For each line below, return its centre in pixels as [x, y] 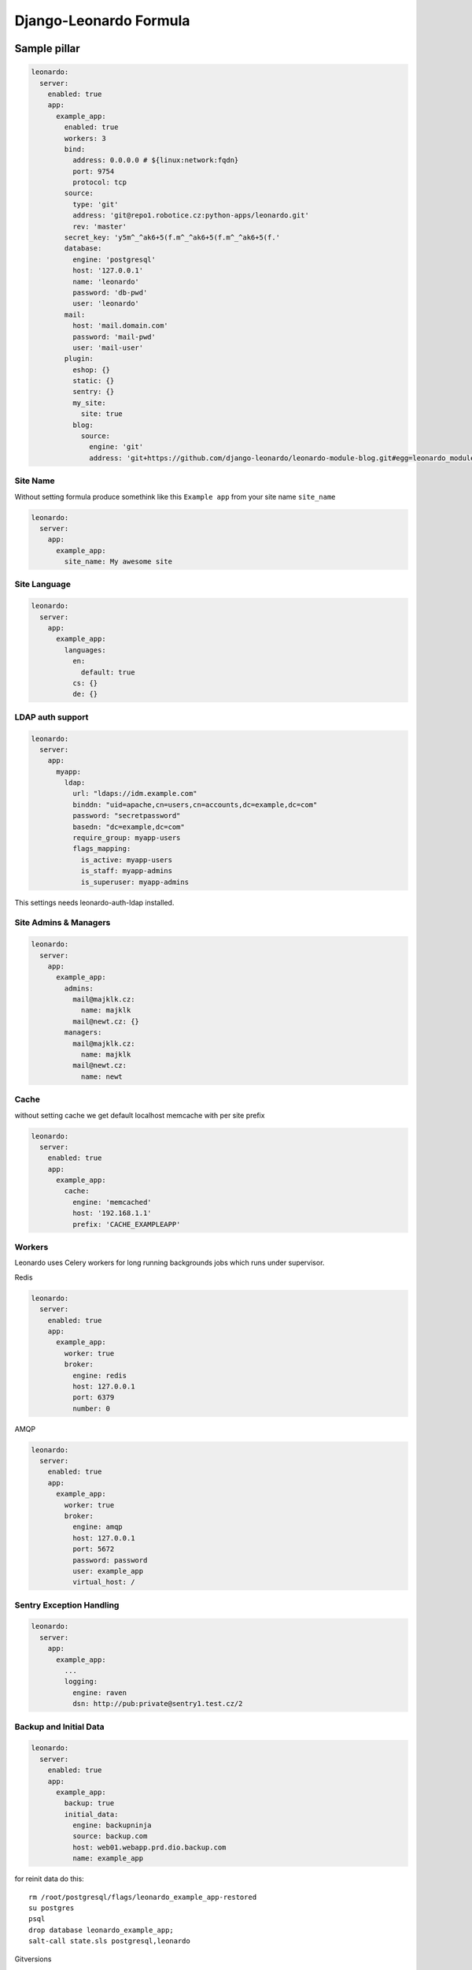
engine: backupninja [112, 1825]
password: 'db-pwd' [110, 292]
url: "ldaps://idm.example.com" [135, 794]
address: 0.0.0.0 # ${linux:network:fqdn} [155, 160]
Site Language [42, 585]
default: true [108, 672]
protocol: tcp [100, 182]
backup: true [89, 1803]
